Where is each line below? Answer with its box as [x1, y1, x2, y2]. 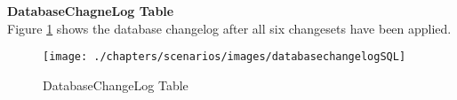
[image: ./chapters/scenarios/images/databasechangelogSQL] [43, 50, 406, 64]
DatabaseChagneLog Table [7, 2, 174, 19]
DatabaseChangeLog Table [43, 75, 188, 94]
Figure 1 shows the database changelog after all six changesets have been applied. [7, 19, 452, 37]
